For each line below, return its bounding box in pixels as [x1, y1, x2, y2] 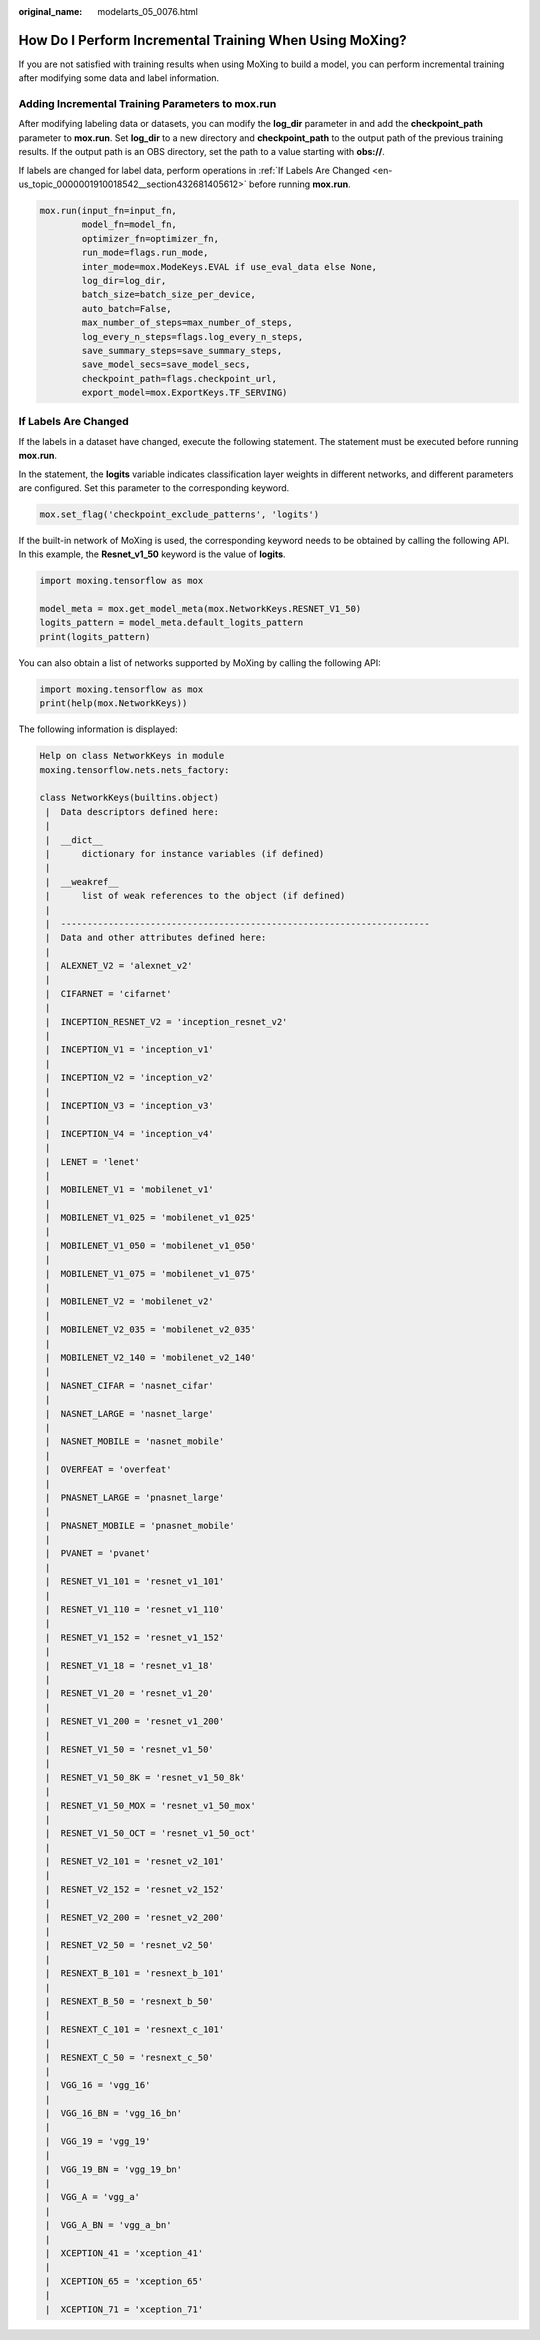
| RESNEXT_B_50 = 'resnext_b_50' [45, 1995, 214, 2007]
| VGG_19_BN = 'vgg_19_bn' [45, 2163, 183, 2175]
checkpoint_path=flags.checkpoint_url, [81, 373, 277, 384]
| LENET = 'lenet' [45, 1156, 140, 1167]
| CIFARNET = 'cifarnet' [45, 988, 172, 999]
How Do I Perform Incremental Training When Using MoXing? [18, 31, 407, 49]
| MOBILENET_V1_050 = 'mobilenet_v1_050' [45, 1240, 257, 1251]
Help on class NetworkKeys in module [39, 750, 225, 762]
